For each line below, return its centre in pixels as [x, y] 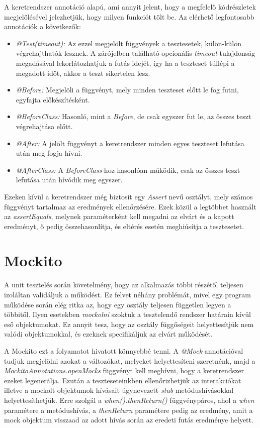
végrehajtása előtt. [44, 126]
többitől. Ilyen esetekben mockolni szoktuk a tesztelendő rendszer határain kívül [127, 314]
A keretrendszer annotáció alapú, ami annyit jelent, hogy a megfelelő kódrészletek [130, 7]
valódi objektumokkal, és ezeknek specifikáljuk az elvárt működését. [108, 334]
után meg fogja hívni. [49, 153]
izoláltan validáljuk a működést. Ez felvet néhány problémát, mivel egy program [127, 294]
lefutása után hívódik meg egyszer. [69, 180]
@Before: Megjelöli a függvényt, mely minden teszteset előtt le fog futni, [127, 90]
